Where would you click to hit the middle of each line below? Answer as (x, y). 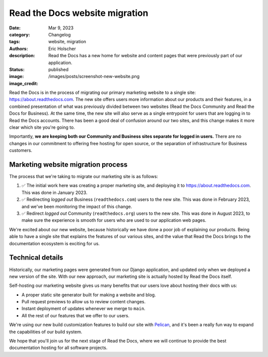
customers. (21, 150)
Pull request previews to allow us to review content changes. (84, 302)
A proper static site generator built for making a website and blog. (89, 295)
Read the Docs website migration (79, 13)
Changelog (60, 34)
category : (20, 34)
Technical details (36, 258)
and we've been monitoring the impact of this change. (77, 206)
